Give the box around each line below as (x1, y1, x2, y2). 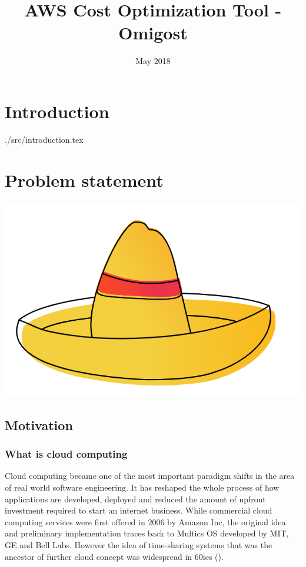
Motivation (5, 415, 73, 434)
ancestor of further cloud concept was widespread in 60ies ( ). (5, 550, 224, 562)
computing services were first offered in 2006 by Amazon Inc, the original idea (5, 515, 286, 528)
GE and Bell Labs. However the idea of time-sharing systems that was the (5, 538, 272, 551)
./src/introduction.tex (5, 133, 84, 145)
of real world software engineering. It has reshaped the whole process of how (5, 481, 280, 493)
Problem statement (5, 167, 164, 192)
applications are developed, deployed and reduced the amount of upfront (5, 492, 266, 505)
